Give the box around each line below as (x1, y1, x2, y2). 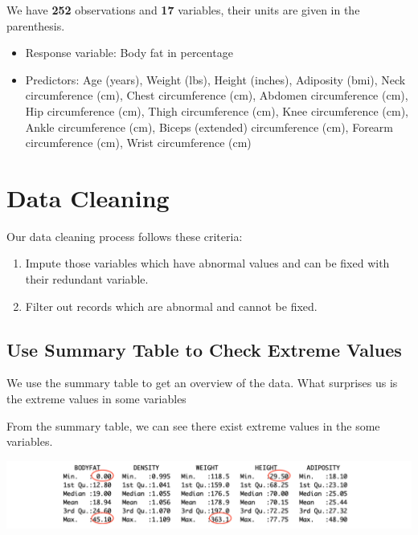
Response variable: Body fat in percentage (25, 44, 233, 61)
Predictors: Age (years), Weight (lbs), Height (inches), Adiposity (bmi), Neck (25, 71, 406, 88)
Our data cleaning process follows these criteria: (6, 227, 243, 244)
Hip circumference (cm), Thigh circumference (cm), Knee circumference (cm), (25, 102, 408, 119)
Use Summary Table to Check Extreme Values (6, 337, 402, 361)
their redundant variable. (25, 271, 149, 288)
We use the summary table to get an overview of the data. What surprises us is (6, 374, 398, 391)
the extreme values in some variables (6, 390, 186, 407)
